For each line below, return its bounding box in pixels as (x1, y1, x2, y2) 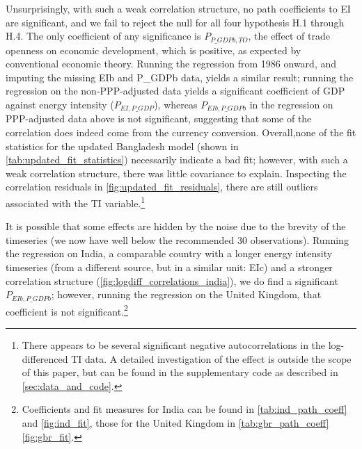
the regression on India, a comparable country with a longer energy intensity (6, 246, 333, 261)
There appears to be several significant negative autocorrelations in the (22, 337, 326, 352)
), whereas (154, 97, 198, 112)
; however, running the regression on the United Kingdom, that (51, 287, 322, 302)
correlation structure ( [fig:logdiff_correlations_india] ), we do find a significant (6, 273, 338, 288)
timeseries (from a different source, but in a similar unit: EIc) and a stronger (6, 260, 333, 275)
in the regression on (249, 97, 333, 112)
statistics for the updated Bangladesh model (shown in (6, 138, 239, 153)
